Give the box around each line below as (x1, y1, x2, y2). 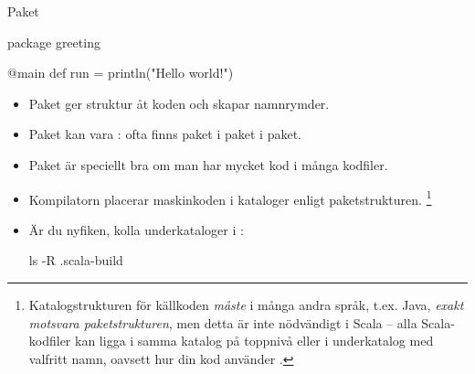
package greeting (7, 32, 100, 51)
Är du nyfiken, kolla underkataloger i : (28, 219, 244, 239)
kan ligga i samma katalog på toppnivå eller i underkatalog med (75, 331, 434, 350)
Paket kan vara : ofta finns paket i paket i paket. (28, 124, 301, 144)
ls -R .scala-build (28, 251, 123, 270)
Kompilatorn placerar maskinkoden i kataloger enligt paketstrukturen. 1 (28, 187, 432, 208)
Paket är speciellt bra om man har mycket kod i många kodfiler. (28, 155, 388, 174)
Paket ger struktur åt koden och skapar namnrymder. (28, 93, 330, 112)
